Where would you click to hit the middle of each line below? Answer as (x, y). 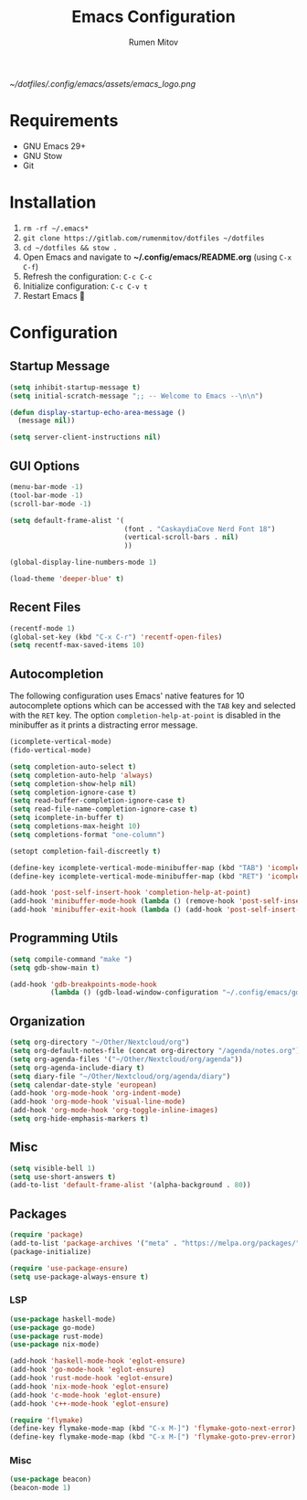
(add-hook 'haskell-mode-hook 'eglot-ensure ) (97, 1361)
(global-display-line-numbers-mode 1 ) (83, 563)
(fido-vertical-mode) (51, 750)
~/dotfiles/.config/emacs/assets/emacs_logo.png (103, 83)
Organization (47, 1021)
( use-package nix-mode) (55, 1345)
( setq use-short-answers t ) (63, 1176)
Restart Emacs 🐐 (53, 295)
